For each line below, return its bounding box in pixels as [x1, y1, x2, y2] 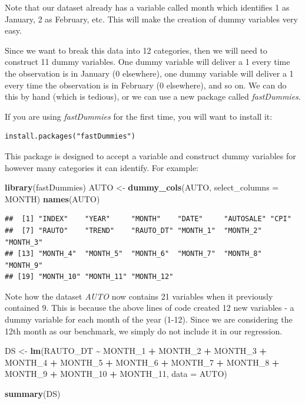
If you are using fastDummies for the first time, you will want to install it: [5, 110, 273, 122]
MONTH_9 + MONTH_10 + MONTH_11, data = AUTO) [5, 367, 227, 380]
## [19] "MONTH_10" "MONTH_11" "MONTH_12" [5, 272, 174, 281]
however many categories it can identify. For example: [5, 161, 198, 173]
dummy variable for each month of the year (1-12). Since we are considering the [5, 313, 293, 326]
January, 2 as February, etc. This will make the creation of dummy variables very [5, 12, 298, 25]
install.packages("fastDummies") [5, 132, 135, 141]
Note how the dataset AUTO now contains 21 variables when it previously [5, 290, 273, 302]
